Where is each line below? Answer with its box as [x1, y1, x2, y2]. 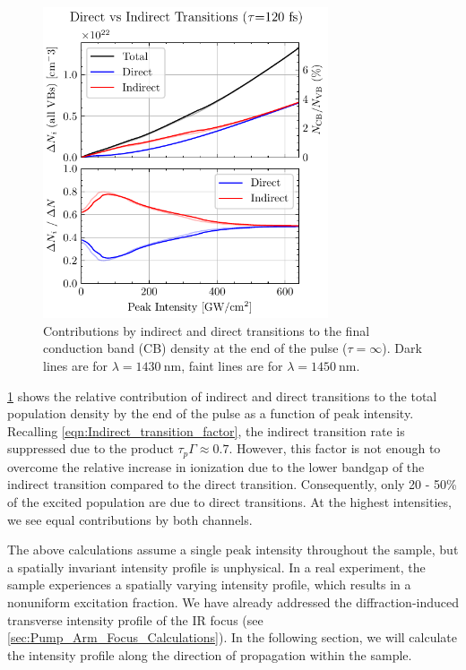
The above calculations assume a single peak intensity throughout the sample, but [7, 540, 459, 559]
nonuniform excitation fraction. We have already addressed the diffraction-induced [7, 593, 460, 611]
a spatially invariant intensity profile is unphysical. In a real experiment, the [7, 557, 426, 576]
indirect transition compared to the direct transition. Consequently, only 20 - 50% [7, 475, 457, 494]
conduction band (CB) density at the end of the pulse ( [43, 339, 348, 357]
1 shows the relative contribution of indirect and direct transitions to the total [7, 386, 437, 405]
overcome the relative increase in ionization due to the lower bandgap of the [7, 457, 425, 476]
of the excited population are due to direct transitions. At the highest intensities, [7, 493, 452, 511]
